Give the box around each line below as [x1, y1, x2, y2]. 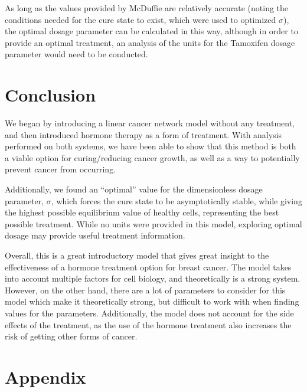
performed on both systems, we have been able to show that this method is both [5, 140, 296, 152]
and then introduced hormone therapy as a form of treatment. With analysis [5, 128, 282, 141]
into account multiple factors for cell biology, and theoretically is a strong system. [5, 272, 301, 285]
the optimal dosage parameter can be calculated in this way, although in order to [5, 25, 298, 37]
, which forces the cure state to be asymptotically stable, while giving [51, 194, 302, 207]
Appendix [5, 364, 86, 388]
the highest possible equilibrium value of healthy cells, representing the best [5, 206, 279, 218]
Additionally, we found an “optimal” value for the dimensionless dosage [5, 183, 263, 195]
